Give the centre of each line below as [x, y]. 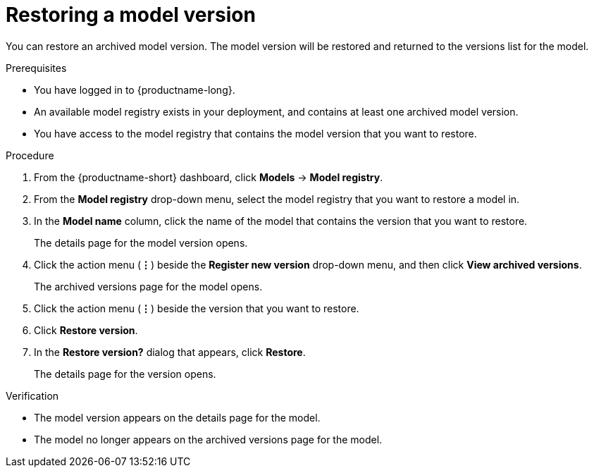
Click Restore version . [86, 330]
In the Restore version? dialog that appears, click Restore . [170, 352]
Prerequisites [36, 68]
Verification [32, 395]
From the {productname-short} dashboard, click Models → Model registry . [209, 177]
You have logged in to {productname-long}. [135, 90]
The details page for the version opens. [125, 374]
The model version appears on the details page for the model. [177, 417]
